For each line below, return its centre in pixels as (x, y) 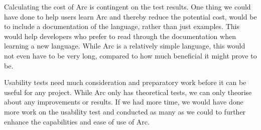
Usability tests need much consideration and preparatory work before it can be (125, 82)
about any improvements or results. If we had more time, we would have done (124, 102)
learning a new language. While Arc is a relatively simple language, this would (125, 46)
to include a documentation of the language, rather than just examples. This (122, 26)
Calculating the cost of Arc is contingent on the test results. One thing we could (127, 6)
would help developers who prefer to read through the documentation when (120, 36)
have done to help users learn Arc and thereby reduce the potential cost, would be (130, 16)
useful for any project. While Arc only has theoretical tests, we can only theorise (128, 92)
